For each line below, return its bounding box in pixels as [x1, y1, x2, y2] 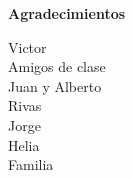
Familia [8, 154, 54, 175]
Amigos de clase [8, 56, 106, 77]
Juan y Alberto [8, 75, 102, 96]
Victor [8, 36, 47, 57]
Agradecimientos [8, 3, 126, 23]
